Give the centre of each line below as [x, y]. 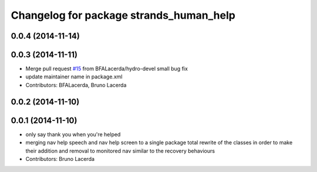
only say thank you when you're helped [73, 134]
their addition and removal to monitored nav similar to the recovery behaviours [120, 151]
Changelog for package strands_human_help [123, 15]
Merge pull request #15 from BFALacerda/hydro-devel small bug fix [107, 69]
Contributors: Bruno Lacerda [60, 159]
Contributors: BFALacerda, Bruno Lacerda [76, 85]
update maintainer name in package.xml [74, 77]
